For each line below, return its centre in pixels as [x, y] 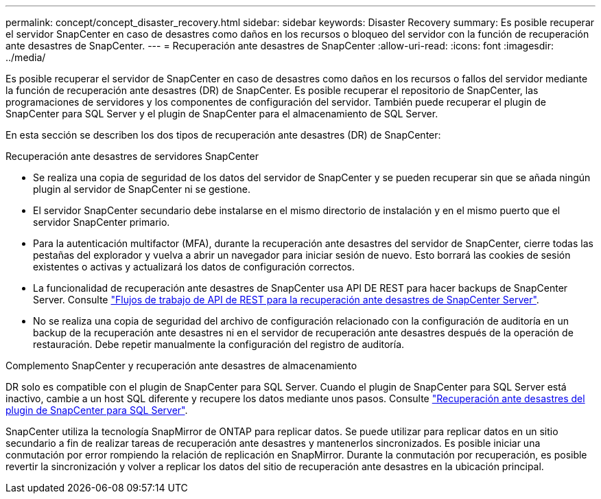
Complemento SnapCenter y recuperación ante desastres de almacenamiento [181, 365]
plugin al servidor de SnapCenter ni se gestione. [142, 189]
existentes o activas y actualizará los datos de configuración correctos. [194, 267]
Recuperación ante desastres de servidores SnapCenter [132, 156]
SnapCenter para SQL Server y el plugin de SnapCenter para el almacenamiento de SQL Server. [222, 114]
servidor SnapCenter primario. [102, 222]
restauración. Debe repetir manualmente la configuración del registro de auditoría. [219, 344]
